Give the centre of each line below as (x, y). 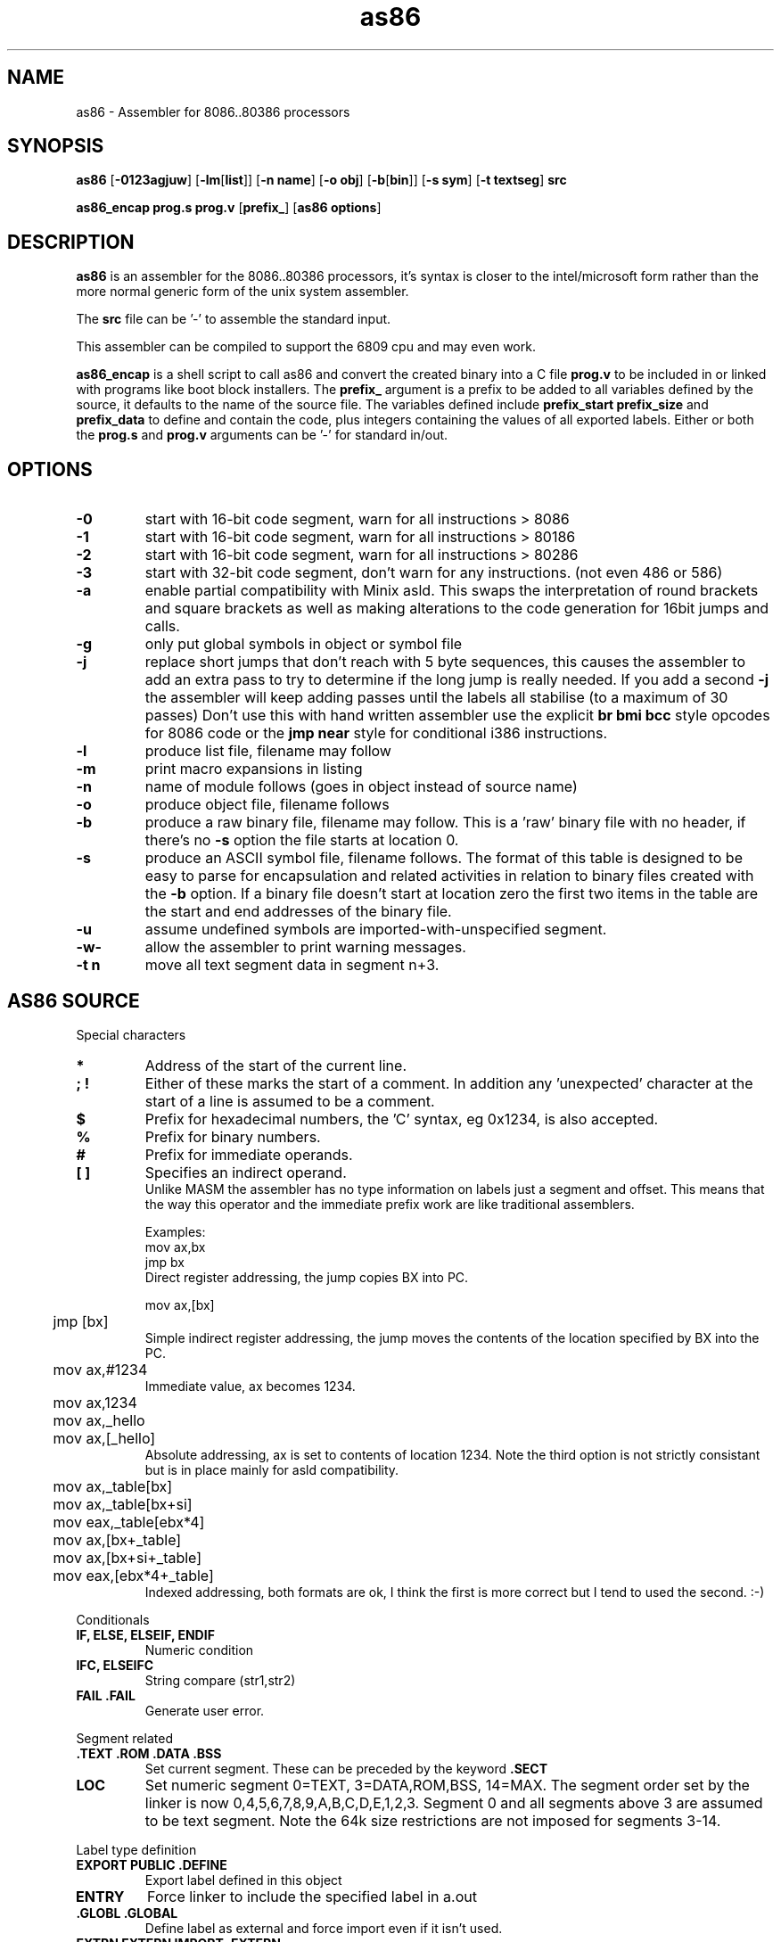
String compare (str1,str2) (220, 1680)
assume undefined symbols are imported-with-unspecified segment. (376, 930)
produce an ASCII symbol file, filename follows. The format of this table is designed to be (444, 858)
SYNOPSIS (56, 146)
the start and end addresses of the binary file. (298, 912)
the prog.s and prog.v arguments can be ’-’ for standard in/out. (262, 435)
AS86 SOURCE (74, 1000)
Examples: (175, 1231)
